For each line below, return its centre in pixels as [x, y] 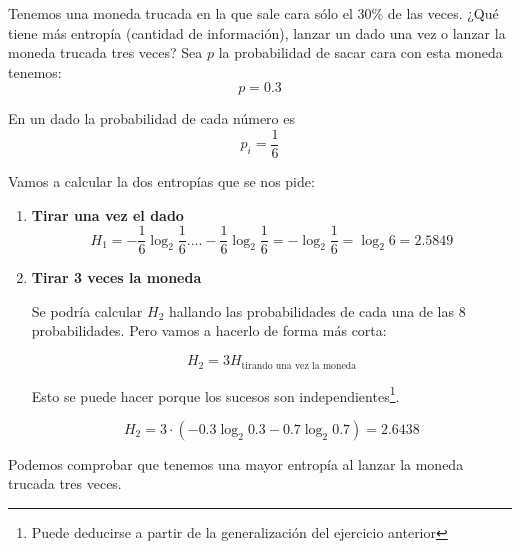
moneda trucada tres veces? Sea [105, 52]
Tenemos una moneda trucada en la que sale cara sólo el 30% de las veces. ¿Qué [253, 13]
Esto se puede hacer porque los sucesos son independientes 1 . [215, 394]
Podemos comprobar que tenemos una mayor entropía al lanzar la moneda [236, 463]
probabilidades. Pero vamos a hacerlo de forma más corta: [209, 330]
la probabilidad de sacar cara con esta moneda [360, 52]
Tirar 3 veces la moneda [116, 277]
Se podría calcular [87, 310]
